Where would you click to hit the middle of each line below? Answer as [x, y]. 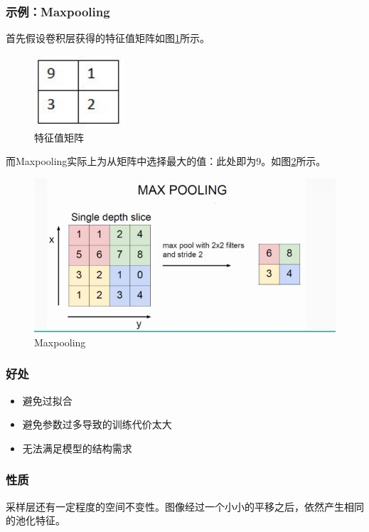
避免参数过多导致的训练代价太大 [97, 424]
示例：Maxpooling [58, 11]
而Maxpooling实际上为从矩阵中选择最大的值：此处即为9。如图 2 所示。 [166, 161]
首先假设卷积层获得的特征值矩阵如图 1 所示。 [108, 38]
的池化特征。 [36, 520]
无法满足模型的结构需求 [77, 448]
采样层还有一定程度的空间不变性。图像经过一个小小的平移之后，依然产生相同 [185, 506]
